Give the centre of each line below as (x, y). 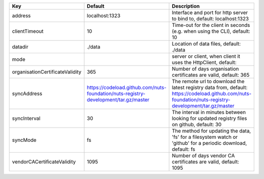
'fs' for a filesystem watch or (205, 137)
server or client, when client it (206, 56)
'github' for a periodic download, (209, 143)
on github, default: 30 (197, 124)
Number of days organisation (205, 69)
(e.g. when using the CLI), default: (211, 31)
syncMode (24, 140)
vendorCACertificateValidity (44, 162)
